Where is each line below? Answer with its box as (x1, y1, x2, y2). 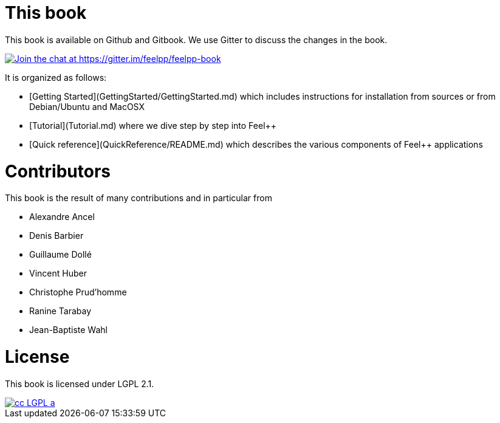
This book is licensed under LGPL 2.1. (5, 378, 154, 389)
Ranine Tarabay (29, 306, 92, 317)
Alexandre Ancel (29, 211, 95, 222)
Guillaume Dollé (29, 249, 92, 260)
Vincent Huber (29, 268, 87, 279)
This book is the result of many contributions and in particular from (5, 193, 272, 204)
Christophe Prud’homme (29, 287, 127, 298)
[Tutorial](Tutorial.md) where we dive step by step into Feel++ (29, 120, 277, 131)
